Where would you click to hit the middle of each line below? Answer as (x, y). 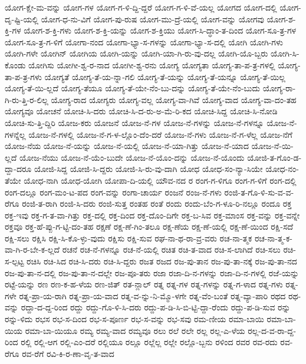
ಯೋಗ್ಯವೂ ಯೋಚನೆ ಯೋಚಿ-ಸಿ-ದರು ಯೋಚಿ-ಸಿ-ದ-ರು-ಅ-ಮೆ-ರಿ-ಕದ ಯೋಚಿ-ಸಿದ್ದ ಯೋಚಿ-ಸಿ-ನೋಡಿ (141, 111)
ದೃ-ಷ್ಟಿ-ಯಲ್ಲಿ (22, 19)
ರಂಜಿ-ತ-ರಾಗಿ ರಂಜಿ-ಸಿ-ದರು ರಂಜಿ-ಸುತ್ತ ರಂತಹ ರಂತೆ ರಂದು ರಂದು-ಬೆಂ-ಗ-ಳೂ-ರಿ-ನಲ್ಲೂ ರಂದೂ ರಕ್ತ (157, 203)
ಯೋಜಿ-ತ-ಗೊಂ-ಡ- (274, 157)
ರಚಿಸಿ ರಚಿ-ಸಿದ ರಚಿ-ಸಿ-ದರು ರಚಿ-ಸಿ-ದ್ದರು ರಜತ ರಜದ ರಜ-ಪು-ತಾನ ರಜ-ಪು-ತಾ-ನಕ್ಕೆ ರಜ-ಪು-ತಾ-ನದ (162, 261)
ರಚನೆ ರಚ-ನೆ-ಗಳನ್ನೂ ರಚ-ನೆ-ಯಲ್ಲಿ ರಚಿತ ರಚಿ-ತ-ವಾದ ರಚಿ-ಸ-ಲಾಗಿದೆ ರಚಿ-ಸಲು (171, 249)
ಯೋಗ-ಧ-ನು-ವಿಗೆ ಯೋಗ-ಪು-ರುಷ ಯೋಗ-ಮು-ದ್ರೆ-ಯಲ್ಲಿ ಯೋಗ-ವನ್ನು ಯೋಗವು (152, 19)
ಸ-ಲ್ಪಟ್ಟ (14, 261)
